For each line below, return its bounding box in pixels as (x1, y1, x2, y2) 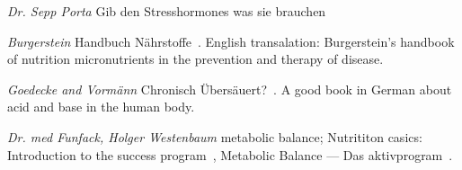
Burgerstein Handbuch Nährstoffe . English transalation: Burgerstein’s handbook (7, 31, 455, 50)
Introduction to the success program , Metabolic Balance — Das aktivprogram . (7, 145, 453, 164)
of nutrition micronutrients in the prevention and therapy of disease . (7, 49, 384, 68)
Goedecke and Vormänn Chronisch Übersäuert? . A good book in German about (7, 79, 452, 98)
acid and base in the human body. (7, 97, 195, 116)
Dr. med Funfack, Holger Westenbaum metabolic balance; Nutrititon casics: (7, 127, 422, 146)
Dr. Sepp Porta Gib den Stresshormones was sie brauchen (7, 2, 326, 20)
